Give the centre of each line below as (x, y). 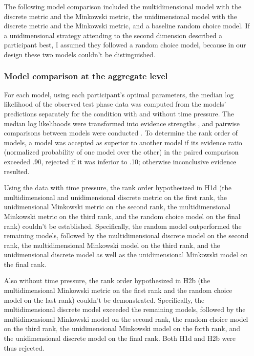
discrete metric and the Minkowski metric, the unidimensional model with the (121, 16)
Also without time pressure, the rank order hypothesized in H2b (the (107, 280)
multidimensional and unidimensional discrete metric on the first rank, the (116, 197)
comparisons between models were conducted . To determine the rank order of (121, 133)
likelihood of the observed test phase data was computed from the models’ (115, 104)
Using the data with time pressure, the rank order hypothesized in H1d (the (118, 188)
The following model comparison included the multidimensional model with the (123, 6)
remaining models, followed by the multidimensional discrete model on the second (126, 235)
